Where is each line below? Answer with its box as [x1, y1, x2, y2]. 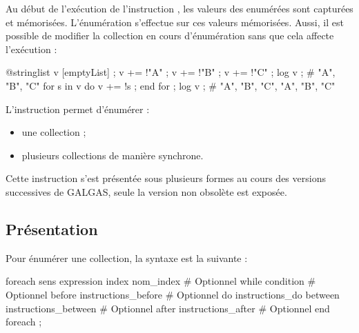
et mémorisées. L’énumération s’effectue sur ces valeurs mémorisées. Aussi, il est [6, 14, 344, 29]
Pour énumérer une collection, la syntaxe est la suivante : [6, 250, 248, 265]
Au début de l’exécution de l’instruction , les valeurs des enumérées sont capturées [6, 1, 353, 15]
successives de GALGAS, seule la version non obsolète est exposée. [6, 184, 287, 199]
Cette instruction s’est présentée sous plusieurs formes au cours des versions [6, 171, 326, 185]
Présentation [6, 218, 98, 239]
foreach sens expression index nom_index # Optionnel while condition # [6, 274, 316, 288]
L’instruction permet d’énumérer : [6, 101, 150, 116]
